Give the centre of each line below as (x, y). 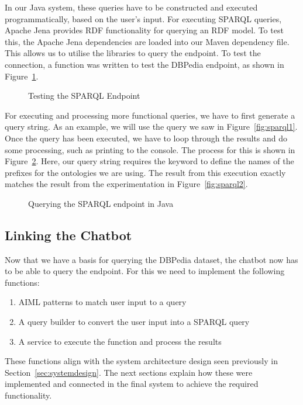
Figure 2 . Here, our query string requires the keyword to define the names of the (149, 161)
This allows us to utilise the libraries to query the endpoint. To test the (133, 53)
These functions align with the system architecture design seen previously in (141, 361)
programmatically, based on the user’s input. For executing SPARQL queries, (143, 18)
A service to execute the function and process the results (120, 341)
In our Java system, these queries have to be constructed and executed (131, 7)
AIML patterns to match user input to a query (102, 302)
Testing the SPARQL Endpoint (84, 96)
